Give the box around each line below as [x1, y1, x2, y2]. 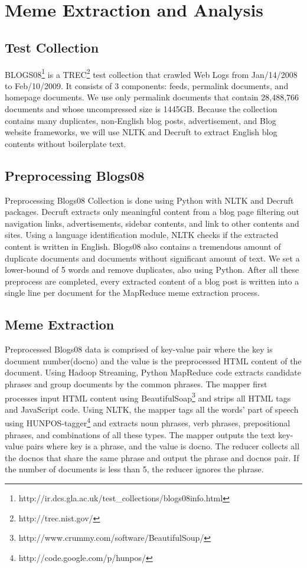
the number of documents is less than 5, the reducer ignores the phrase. [5, 463, 264, 475]
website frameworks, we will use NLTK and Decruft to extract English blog [5, 126, 277, 138]
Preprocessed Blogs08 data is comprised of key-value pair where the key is [5, 343, 273, 355]
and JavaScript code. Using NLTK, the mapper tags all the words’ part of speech [5, 403, 299, 415]
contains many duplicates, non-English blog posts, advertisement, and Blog [5, 114, 276, 126]
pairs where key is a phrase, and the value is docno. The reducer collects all [26, 440, 300, 452]
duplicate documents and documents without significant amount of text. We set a [5, 252, 300, 264]
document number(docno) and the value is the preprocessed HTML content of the [5, 354, 302, 367]
